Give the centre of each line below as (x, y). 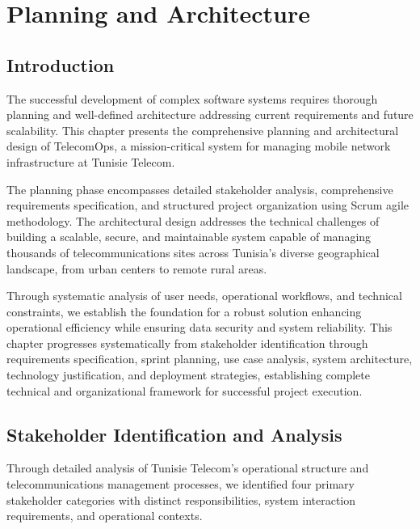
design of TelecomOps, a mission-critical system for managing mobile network (199, 146)
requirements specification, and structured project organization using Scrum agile (208, 205)
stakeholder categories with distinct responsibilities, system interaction (181, 499)
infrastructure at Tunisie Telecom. (91, 161)
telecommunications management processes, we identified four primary (181, 484)
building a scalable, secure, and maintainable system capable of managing (189, 237)
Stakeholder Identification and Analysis (174, 434)
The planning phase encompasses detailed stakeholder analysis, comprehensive (200, 189)
